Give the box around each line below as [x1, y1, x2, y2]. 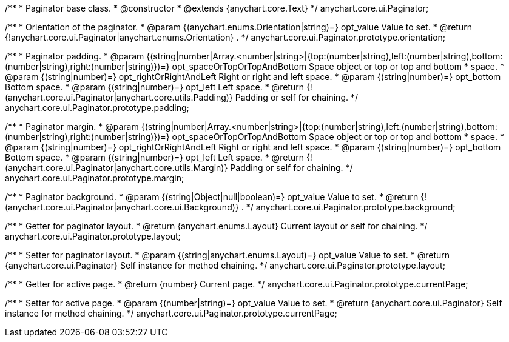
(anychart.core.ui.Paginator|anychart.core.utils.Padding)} [5, 92, 233, 102]
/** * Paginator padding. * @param [5, 51, 144, 61]
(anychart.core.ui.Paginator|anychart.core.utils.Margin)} [5, 163, 228, 173]
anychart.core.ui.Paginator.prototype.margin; [5, 173, 184, 183]
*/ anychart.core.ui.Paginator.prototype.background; [246, 202, 456, 212]
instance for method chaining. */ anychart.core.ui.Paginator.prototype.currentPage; [5, 308, 337, 318]
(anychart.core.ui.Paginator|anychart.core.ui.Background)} [5, 202, 239, 212]
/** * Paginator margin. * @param [5, 121, 139, 132]
